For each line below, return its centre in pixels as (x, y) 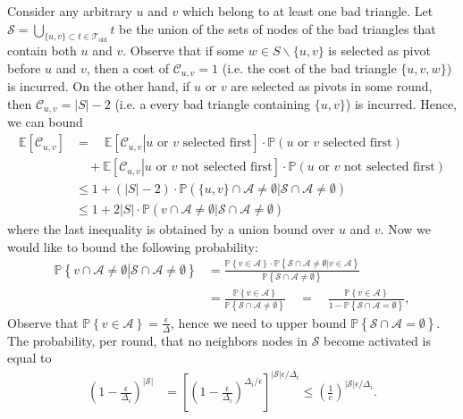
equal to (29, 358)
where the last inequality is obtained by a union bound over (171, 229)
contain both (42, 50)
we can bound (45, 122)
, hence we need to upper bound (259, 322)
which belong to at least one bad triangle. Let (307, 11)
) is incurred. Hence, (401, 104)
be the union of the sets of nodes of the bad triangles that (278, 28)
